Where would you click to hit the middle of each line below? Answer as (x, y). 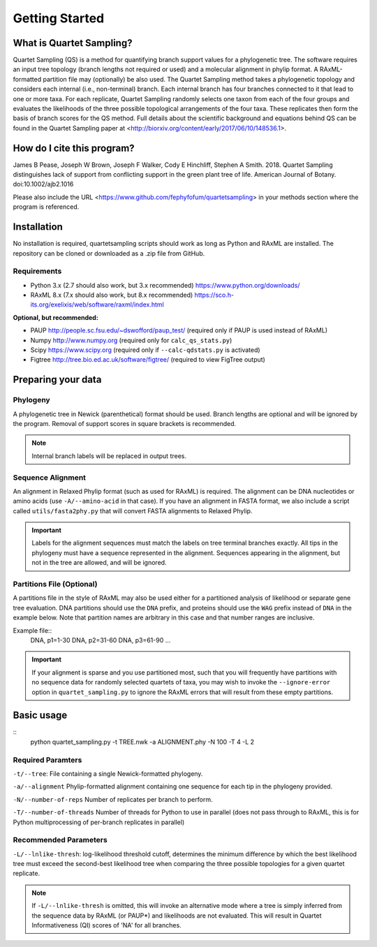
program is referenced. (46, 207)
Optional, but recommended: (56, 317)
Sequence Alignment (50, 477)
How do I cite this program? (74, 148)
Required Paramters (47, 760)
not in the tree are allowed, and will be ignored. (99, 563)
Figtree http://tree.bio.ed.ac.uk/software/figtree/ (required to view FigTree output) (148, 360)
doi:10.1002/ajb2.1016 (43, 184)
